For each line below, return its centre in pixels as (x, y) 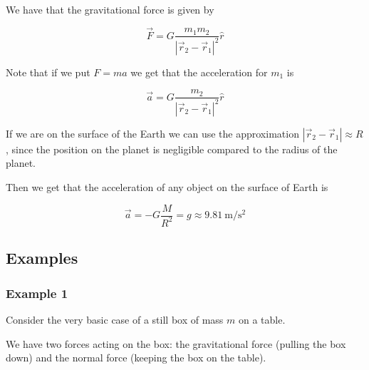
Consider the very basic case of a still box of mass (115, 319)
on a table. (262, 319)
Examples (42, 258)
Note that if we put (48, 72)
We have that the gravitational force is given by (110, 9)
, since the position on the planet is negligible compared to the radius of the (172, 149)
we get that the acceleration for (199, 72)
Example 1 (37, 293)
